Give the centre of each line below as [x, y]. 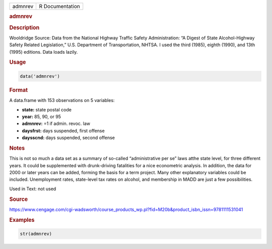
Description [24, 28]
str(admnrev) [36, 234]
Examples [22, 220]
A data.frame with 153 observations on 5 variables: [62, 100]
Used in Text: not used [33, 189]
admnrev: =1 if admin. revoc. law [56, 123]
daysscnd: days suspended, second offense [69, 138]
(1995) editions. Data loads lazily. [44, 52]
